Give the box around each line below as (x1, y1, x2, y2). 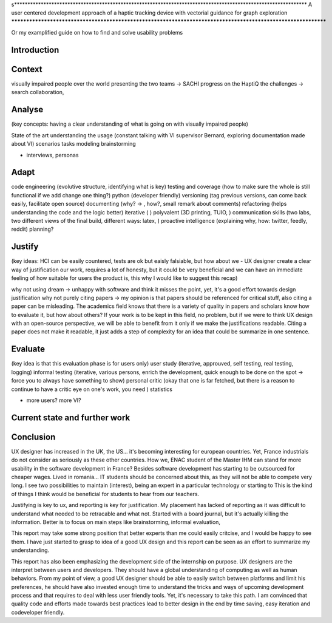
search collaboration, (11, 89, 64, 96)
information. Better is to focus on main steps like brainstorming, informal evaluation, (11, 518, 221, 525)
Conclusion (11, 432, 56, 442)
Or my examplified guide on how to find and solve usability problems (11, 29, 183, 36)
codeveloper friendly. (11, 608, 65, 616)
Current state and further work (11, 412, 130, 423)
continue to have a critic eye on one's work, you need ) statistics (11, 386, 173, 393)
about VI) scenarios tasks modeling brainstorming (11, 140, 136, 148)
